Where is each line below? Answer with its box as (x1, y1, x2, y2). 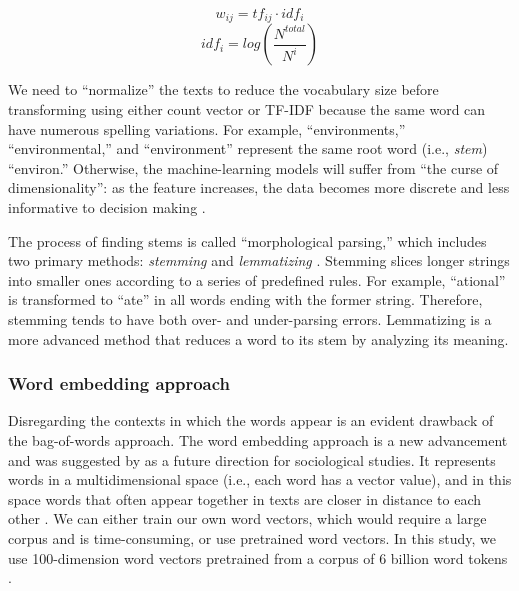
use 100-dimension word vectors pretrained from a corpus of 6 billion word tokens (8, 547, 508, 568)
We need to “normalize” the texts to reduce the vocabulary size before (8, 79, 439, 100)
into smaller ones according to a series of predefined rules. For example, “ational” (8, 269, 506, 290)
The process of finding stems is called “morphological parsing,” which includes (8, 230, 487, 251)
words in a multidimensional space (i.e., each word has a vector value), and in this (8, 469, 512, 490)
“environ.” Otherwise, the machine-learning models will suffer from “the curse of (8, 157, 499, 178)
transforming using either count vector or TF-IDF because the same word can (8, 99, 486, 120)
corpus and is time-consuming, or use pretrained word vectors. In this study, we (8, 527, 497, 548)
